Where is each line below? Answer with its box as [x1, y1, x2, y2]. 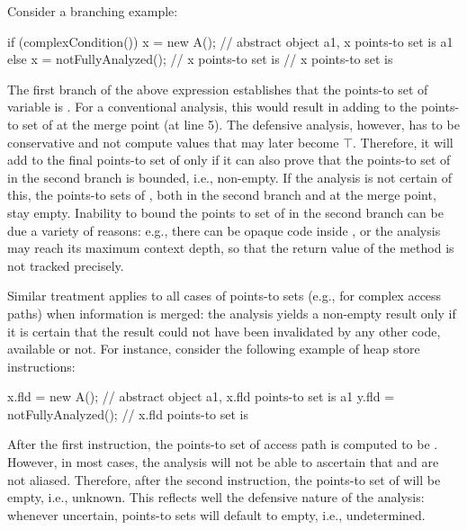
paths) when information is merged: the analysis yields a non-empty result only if [7, 303, 456, 322]
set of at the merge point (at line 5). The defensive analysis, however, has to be [22, 114, 460, 133]
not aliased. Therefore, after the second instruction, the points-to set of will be [7, 470, 441, 489]
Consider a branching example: [7, 2, 178, 20]
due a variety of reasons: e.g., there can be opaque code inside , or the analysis [7, 220, 441, 239]
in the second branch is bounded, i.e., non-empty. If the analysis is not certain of [7, 167, 452, 186]
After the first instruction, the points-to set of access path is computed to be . [7, 435, 438, 454]
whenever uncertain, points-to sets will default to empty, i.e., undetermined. [7, 505, 426, 524]
